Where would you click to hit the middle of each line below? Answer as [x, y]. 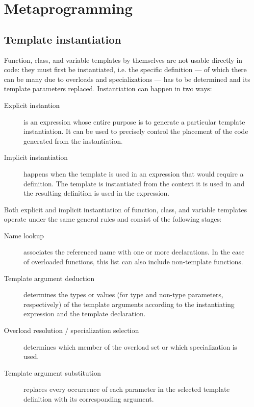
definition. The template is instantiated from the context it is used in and [134, 183]
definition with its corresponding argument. [89, 399]
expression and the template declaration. [85, 314]
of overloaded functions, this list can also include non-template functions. [133, 262]
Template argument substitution [52, 372]
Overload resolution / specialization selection [72, 330]
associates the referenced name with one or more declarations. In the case [134, 252]
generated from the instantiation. [73, 140]
